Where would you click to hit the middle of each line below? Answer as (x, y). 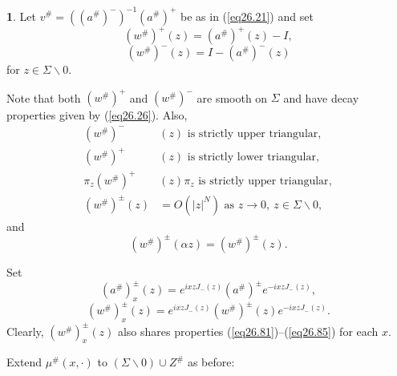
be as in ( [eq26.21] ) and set (247, 16)
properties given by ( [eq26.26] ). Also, (97, 115)
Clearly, (25, 331)
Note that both (44, 97)
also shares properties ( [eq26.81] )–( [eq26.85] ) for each (248, 331)
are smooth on (232, 97)
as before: (211, 362)
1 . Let (22, 16)
